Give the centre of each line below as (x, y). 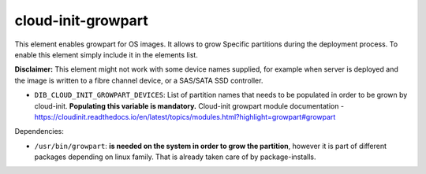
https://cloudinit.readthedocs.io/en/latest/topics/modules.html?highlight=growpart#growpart (185, 117)
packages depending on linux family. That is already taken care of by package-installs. (175, 157)
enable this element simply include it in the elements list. (106, 54)
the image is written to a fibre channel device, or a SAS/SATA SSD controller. (139, 80)
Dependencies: (39, 131)
